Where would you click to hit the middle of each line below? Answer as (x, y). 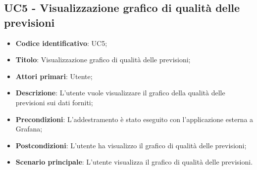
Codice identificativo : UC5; (61, 43)
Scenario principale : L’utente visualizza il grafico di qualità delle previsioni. (134, 162)
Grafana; (29, 129)
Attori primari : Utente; (54, 76)
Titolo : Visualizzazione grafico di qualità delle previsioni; (103, 60)
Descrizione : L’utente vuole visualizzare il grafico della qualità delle (120, 93)
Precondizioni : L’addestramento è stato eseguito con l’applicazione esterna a (134, 119)
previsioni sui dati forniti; (54, 102)
